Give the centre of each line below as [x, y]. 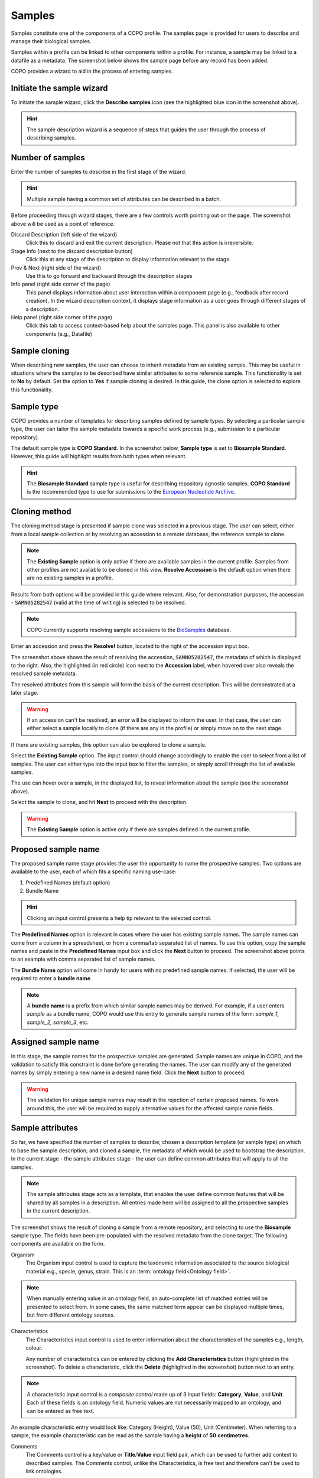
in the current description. [58, 1211]
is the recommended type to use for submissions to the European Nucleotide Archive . [131, 492]
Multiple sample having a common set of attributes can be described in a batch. [124, 199]
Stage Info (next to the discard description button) [72, 251]
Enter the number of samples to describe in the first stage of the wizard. [99, 172]
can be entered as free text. [61, 1411]
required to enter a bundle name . [51, 978]
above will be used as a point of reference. [63, 223]
